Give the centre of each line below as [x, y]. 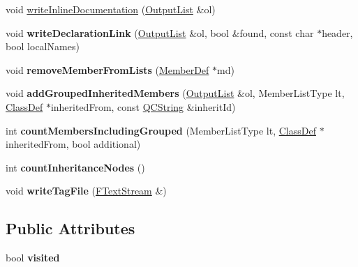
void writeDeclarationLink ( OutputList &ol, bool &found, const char [160, 32]
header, [337, 32]
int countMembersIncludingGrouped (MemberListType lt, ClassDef [161, 130]
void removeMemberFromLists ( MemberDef [107, 69]
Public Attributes [70, 228]
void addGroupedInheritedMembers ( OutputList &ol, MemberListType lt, [175, 93]
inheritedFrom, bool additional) [73, 144]
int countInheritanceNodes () [75, 167]
